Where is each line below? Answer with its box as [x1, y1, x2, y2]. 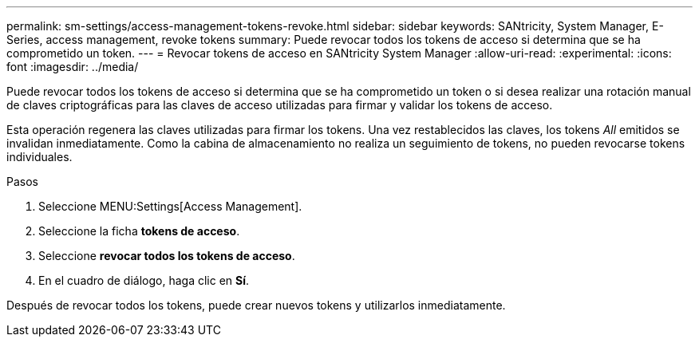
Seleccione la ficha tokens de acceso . [38, 224, 240, 238]
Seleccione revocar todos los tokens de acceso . [38, 249, 295, 262]
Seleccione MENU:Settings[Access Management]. [38, 199, 302, 213]
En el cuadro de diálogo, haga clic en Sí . [38, 274, 250, 287]
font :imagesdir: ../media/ [6, 60, 139, 73]
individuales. [6, 150, 73, 164]
